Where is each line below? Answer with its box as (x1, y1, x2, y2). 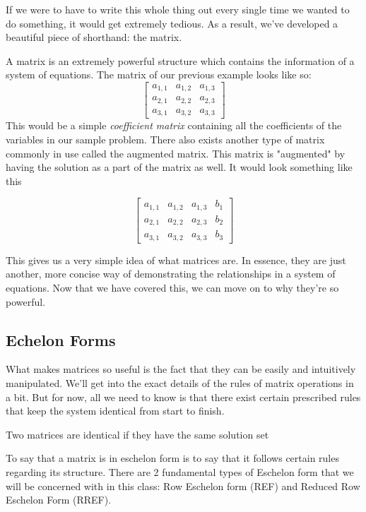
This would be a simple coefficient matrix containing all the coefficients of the (6, 118, 342, 133)
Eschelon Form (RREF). (6, 492, 112, 507)
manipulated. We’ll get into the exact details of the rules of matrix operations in (6, 376, 354, 391)
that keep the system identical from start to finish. (6, 403, 225, 418)
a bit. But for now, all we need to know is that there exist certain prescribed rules (6, 389, 361, 404)
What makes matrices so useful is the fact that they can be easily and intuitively (6, 362, 356, 376)
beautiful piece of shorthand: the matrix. (6, 30, 182, 44)
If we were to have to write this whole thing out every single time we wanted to (6, 2, 350, 16)
